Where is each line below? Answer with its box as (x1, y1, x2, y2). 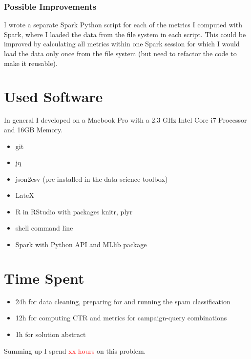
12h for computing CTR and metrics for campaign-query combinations (15, 313, 227, 323)
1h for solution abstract (15, 329, 86, 339)
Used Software (4, 86, 103, 106)
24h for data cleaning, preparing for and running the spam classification (15, 296, 230, 306)
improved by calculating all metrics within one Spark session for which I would (4, 39, 240, 49)
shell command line (15, 223, 73, 233)
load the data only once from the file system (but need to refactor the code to (4, 48, 237, 58)
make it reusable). (4, 58, 58, 68)
